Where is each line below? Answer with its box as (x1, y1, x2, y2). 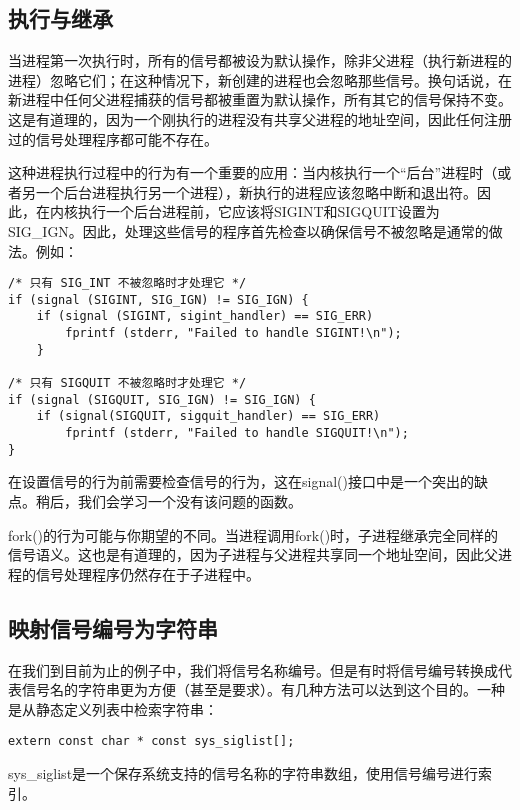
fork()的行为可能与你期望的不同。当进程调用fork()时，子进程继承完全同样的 (8, 524, 499, 545)
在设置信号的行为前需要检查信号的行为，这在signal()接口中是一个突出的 (8, 471, 474, 492)
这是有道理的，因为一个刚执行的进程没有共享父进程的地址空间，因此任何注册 (8, 108, 512, 129)
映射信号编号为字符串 (8, 612, 218, 643)
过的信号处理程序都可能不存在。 (8, 128, 218, 149)
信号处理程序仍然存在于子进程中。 (35, 563, 260, 584)
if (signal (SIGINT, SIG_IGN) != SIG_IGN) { (8, 292, 309, 307)
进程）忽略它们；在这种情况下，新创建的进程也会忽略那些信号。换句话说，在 (8, 69, 512, 90)
